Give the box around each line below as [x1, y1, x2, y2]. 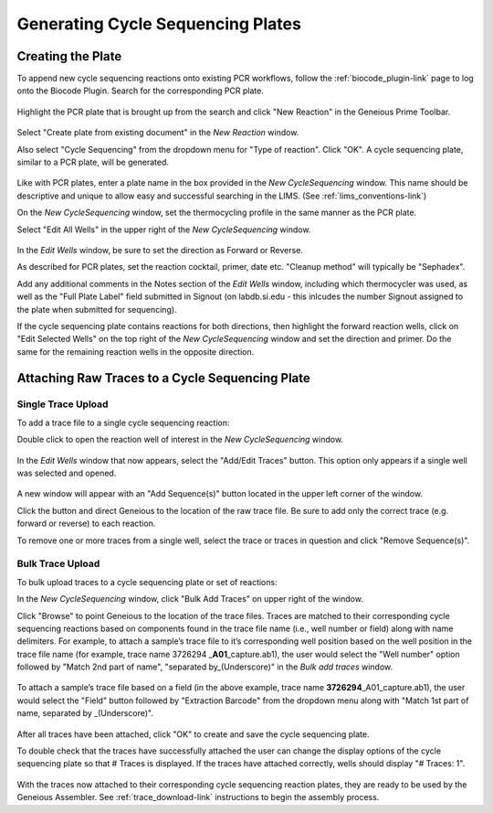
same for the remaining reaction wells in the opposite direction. [16, 346, 255, 357]
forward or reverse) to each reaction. [16, 518, 156, 530]
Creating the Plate [16, 48, 122, 64]
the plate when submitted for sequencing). [16, 304, 177, 315]
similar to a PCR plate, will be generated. [16, 156, 169, 168]
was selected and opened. [16, 467, 117, 479]
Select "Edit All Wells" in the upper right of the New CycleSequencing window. [16, 224, 311, 235]
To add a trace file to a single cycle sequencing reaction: [16, 417, 230, 428]
